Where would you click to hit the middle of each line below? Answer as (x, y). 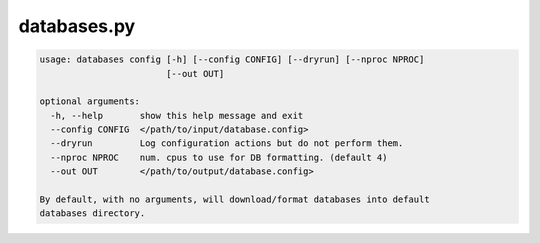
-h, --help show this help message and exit (177, 115)
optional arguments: (89, 101)
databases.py (77, 26)
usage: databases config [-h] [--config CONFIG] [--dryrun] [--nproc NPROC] (232, 59)
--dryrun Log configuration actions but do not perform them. (227, 143)
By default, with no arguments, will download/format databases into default (234, 199)
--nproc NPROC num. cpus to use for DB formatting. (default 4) (219, 157)
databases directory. (92, 213)
